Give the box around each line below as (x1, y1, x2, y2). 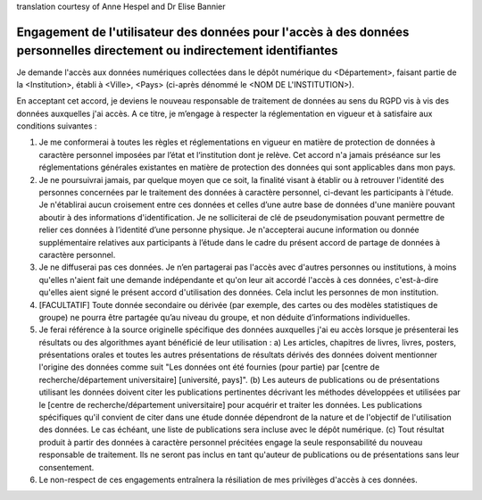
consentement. (38, 462, 95, 472)
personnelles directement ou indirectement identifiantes (16, 43, 338, 58)
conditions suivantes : (16, 121, 97, 131)
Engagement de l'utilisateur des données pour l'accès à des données (16, 24, 410, 39)
